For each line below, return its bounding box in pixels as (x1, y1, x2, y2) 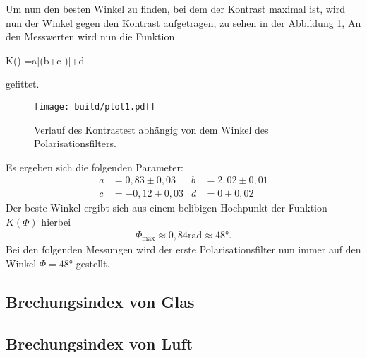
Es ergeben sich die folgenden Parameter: (6, 159, 183, 174)
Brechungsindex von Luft (6, 332, 193, 354)
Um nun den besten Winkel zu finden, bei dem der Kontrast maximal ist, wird (6, 1, 346, 16)
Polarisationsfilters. (34, 136, 116, 151)
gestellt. (76, 255, 110, 270)
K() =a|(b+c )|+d (6, 52, 85, 67)
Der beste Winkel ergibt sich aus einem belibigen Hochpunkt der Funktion (6, 200, 327, 215)
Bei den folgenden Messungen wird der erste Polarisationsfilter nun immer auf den (6, 242, 361, 257)
